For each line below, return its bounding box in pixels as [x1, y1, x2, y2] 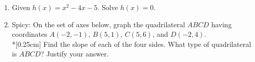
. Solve [97, 2, 118, 12]
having [211, 19, 232, 29]
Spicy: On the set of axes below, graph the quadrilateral [12, 19, 185, 29]
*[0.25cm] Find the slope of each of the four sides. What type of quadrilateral [12, 38, 251, 49]
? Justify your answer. [40, 48, 109, 59]
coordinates [12, 29, 47, 39]
